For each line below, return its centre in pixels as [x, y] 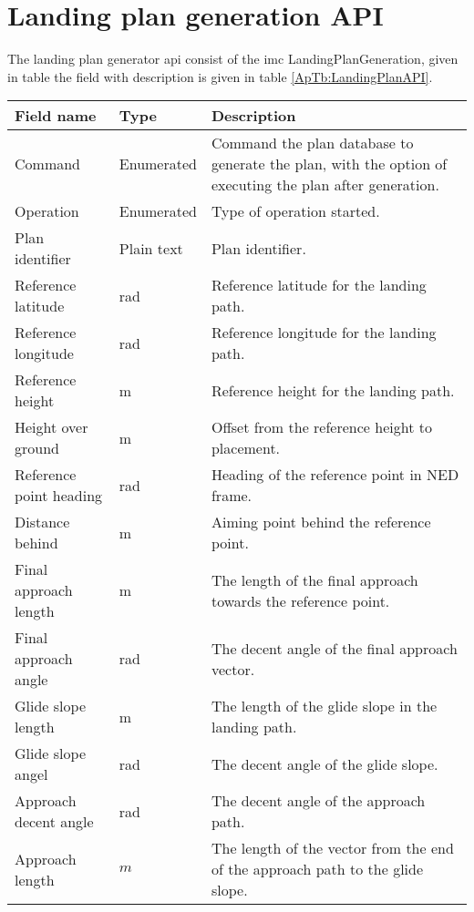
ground [37, 448]
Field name [56, 116]
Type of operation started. [295, 211]
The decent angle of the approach [318, 801]
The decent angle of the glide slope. [325, 763]
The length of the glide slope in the [324, 706]
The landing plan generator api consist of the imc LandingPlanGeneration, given [233, 59]
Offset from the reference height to [321, 427]
